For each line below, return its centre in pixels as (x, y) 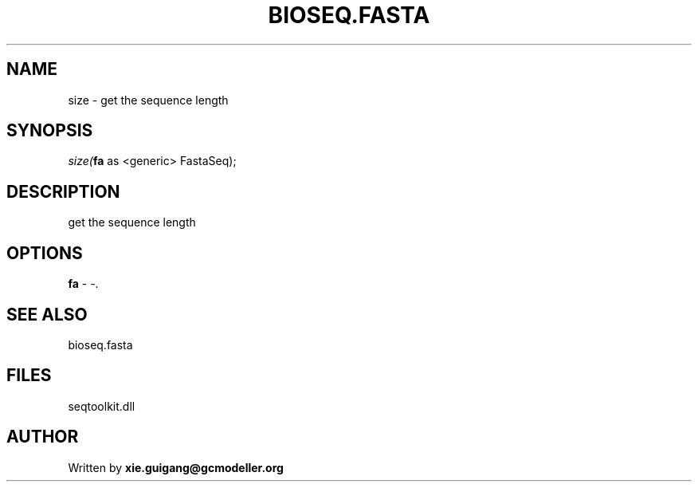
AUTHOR (43, 437)
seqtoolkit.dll (102, 406)
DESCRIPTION (63, 191)
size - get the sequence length (148, 100)
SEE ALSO (47, 314)
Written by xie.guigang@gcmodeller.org (176, 467)
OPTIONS (45, 253)
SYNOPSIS (50, 131)
